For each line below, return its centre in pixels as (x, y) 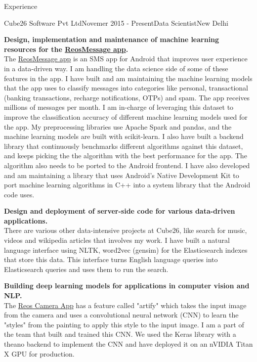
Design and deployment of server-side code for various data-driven (120, 211)
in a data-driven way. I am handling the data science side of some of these (116, 68)
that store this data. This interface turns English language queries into (111, 259)
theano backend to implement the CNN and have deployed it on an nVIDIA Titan (128, 344)
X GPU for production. (39, 353)
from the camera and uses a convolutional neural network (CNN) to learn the (121, 315)
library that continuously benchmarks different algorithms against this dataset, (124, 146)
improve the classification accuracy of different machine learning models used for (126, 116)
